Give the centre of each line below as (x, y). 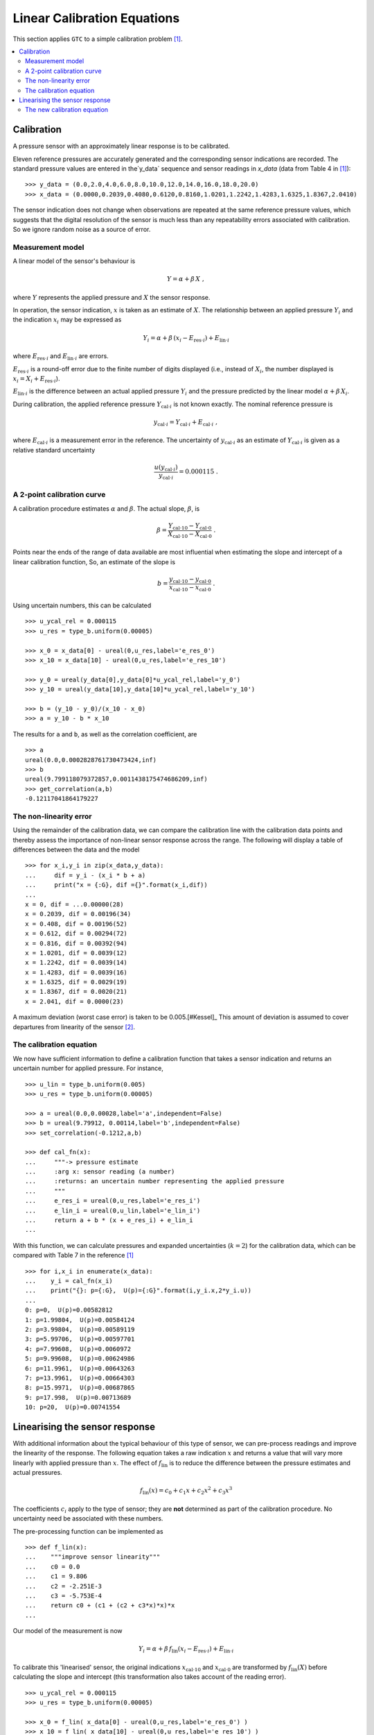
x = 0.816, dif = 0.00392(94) (77, 943)
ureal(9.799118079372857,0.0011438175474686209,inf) (116, 779)
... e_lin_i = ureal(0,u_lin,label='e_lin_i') (113, 1210)
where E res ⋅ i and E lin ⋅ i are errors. (61, 357)
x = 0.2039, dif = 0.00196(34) (78, 914)
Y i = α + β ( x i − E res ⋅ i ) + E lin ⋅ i (186, 339)
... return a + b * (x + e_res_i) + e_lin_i (109, 1220)
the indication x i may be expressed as (67, 321)
